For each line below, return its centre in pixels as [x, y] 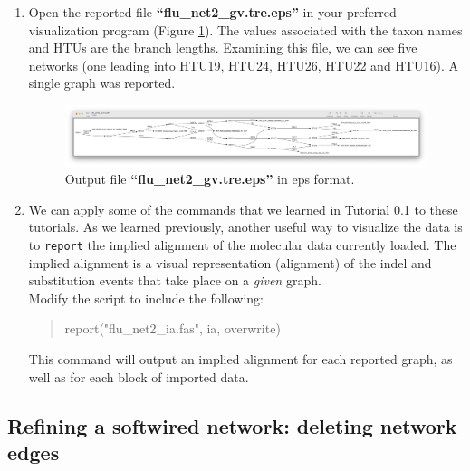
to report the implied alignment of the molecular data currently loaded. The [242, 244]
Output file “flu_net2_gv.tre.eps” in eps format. [210, 179]
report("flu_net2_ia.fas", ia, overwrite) [173, 328]
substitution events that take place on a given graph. [175, 280]
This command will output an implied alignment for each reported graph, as [240, 358]
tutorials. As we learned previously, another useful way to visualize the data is [245, 227]
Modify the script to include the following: [146, 298]
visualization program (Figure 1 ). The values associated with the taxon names [245, 29]
